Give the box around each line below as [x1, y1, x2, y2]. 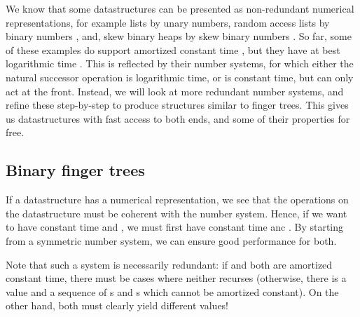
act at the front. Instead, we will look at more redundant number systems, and [6, 83, 344, 98]
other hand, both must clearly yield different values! [6, 298, 229, 313]
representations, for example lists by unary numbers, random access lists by [6, 15, 330, 29]
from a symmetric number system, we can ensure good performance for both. [6, 233, 337, 248]
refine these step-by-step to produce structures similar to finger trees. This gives [6, 97, 349, 112]
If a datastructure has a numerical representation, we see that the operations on [6, 192, 349, 207]
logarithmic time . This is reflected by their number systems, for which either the [6, 56, 354, 71]
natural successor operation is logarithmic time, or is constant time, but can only [6, 69, 354, 84]
